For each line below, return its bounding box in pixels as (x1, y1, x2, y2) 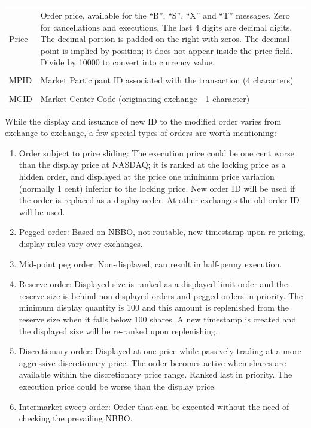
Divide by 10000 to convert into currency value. (40, 56, 215, 68)
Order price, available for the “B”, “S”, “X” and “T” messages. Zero (40, 9, 290, 21)
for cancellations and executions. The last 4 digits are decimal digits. (40, 20, 292, 33)
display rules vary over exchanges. (19, 237, 143, 249)
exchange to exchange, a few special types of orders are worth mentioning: (5, 126, 276, 139)
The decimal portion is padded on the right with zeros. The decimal (40, 32, 290, 45)
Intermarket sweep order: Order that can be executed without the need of (19, 400, 289, 412)
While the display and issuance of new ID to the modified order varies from (5, 114, 282, 127)
